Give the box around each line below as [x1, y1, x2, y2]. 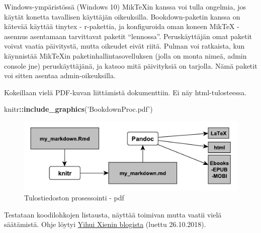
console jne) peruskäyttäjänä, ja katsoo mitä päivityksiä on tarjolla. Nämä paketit [4, 60, 257, 71]
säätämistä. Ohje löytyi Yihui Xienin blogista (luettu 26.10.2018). [4, 219, 206, 229]
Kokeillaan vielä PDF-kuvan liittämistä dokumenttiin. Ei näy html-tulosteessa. [4, 87, 247, 97]
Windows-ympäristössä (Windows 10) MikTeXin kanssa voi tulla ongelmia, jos [4, 2, 246, 12]
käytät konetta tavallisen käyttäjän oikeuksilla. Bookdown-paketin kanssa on [4, 11, 240, 22]
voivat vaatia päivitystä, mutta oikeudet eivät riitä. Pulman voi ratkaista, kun [4, 41, 245, 51]
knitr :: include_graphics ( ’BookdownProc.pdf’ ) [4, 104, 153, 114]
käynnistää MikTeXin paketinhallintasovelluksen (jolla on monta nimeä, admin [4, 50, 247, 61]
